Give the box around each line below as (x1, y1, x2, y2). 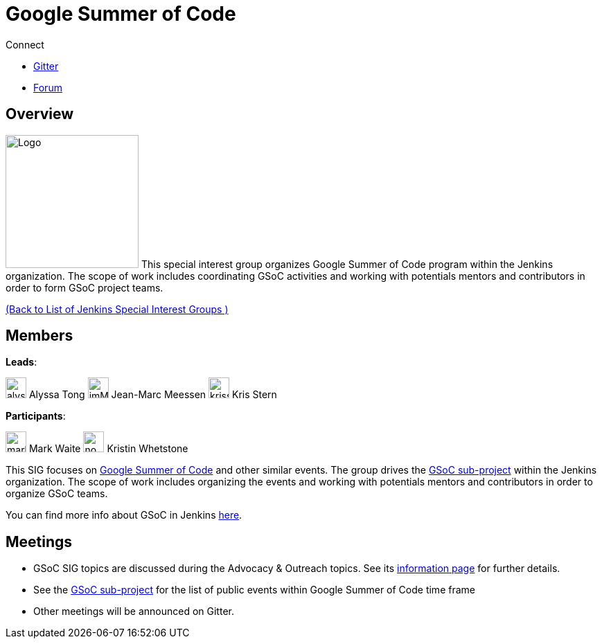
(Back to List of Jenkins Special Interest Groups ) (6, 303, 229, 315)
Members (6, 327, 73, 345)
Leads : (6, 356, 37, 368)
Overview (6, 105, 74, 123)
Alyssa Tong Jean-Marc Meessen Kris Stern (28, 388, 277, 401)
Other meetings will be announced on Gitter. (33, 605, 234, 618)
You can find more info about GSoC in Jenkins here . (6, 509, 242, 521)
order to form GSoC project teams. (6, 281, 163, 294)
